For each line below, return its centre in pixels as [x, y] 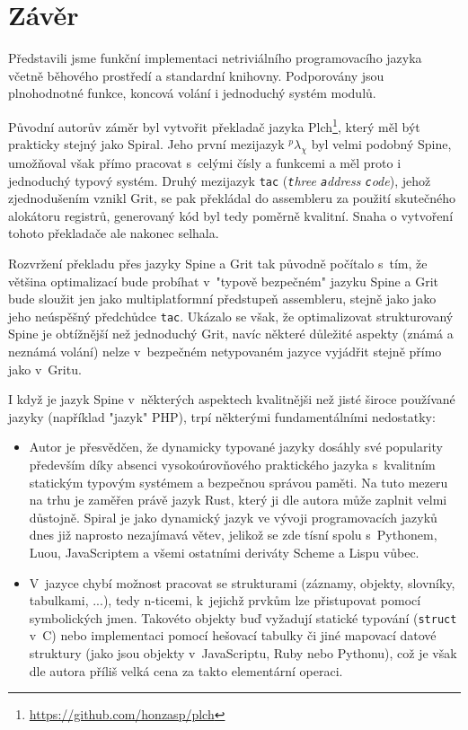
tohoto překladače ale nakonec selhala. [114, 233]
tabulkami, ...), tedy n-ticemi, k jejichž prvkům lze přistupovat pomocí [225, 600]
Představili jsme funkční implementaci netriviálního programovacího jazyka [215, 58]
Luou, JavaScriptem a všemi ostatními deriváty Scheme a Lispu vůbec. [224, 552]
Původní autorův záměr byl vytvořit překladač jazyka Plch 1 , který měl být [214, 125]
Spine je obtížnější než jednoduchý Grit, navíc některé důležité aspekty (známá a [231, 334]
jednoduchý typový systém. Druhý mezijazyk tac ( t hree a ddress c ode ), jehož [220, 180]
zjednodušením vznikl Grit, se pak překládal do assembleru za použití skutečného [232, 198]
